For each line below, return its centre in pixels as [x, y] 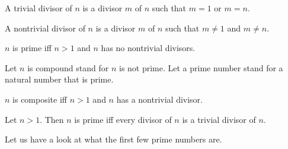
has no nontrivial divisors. [148, 48]
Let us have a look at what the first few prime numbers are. [113, 139]
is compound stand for [68, 67]
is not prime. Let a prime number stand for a [201, 67]
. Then [52, 119]
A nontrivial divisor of [45, 28]
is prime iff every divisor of [123, 119]
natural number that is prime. [59, 79]
